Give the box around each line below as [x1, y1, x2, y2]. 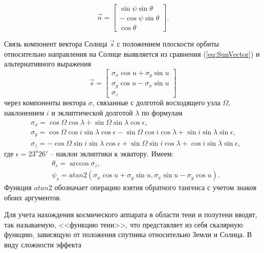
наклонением [4, 107, 45, 118]
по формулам [142, 107, 183, 118]
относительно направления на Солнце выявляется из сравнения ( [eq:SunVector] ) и [4, 48, 260, 59]
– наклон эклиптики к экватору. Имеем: [50, 148, 174, 158]
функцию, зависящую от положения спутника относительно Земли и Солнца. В [4, 229, 252, 240]
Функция [4, 182, 32, 193]
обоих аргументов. [4, 192, 62, 202]
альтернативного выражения [4, 58, 91, 69]
